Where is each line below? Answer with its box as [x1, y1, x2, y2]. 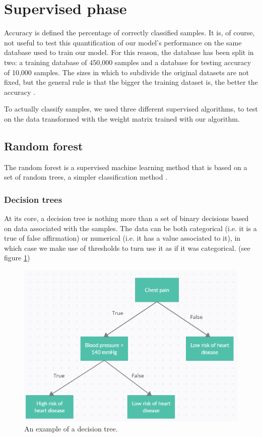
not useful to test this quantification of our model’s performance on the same [4, 37, 242, 47]
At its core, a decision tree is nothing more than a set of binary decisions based [4, 213, 249, 224]
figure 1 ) [4, 252, 30, 263]
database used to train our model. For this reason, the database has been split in [4, 47, 254, 58]
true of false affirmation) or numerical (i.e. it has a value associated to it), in [4, 233, 241, 243]
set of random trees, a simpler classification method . [4, 172, 168, 182]
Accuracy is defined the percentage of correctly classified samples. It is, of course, [4, 27, 255, 38]
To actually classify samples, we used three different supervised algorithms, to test [4, 103, 258, 114]
